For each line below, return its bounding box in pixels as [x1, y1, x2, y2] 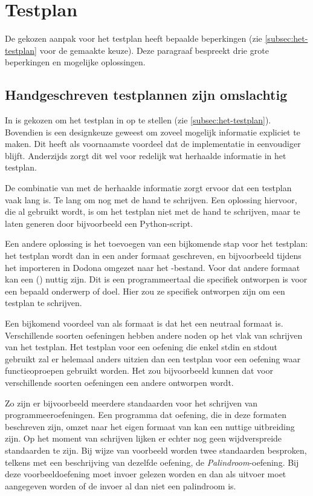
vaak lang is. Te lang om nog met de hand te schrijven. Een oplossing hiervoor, [5, 193, 297, 206]
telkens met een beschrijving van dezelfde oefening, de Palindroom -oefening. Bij [5, 455, 299, 468]
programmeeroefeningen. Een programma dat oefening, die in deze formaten [5, 408, 286, 421]
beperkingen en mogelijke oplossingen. [5, 56, 146, 68]
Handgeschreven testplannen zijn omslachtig [5, 85, 288, 104]
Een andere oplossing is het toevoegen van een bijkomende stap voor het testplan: [5, 237, 308, 250]
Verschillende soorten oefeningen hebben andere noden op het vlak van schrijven [5, 328, 303, 341]
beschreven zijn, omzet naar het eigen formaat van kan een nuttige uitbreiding [5, 420, 295, 432]
